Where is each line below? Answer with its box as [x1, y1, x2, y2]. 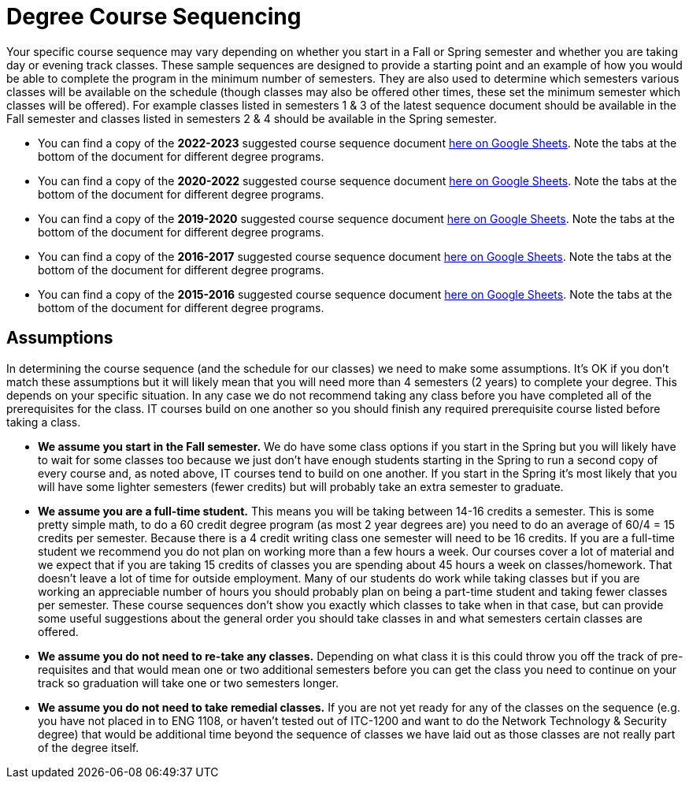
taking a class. [6, 415, 81, 429]
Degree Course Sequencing [6, 3, 302, 30]
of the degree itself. [38, 740, 139, 754]
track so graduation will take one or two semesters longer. [38, 675, 339, 690]
